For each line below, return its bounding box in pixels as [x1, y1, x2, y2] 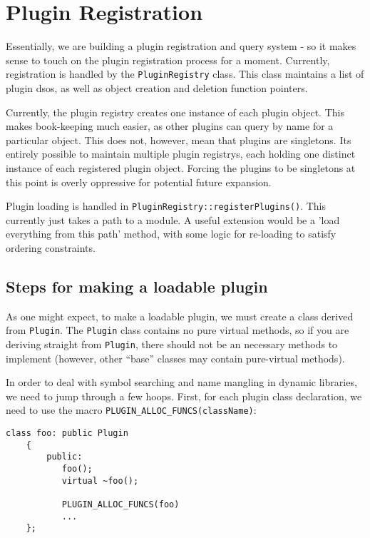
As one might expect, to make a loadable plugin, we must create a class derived [6, 308, 354, 323]
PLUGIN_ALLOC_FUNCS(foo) [61, 499, 180, 510]
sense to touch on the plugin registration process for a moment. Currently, [6, 52, 330, 67]
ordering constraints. [6, 240, 96, 255]
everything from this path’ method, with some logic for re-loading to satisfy [6, 226, 336, 241]
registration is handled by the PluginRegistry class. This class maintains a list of [6, 66, 364, 81]
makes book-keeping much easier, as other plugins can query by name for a [6, 118, 334, 133]
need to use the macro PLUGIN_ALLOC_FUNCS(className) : [6, 402, 257, 417]
